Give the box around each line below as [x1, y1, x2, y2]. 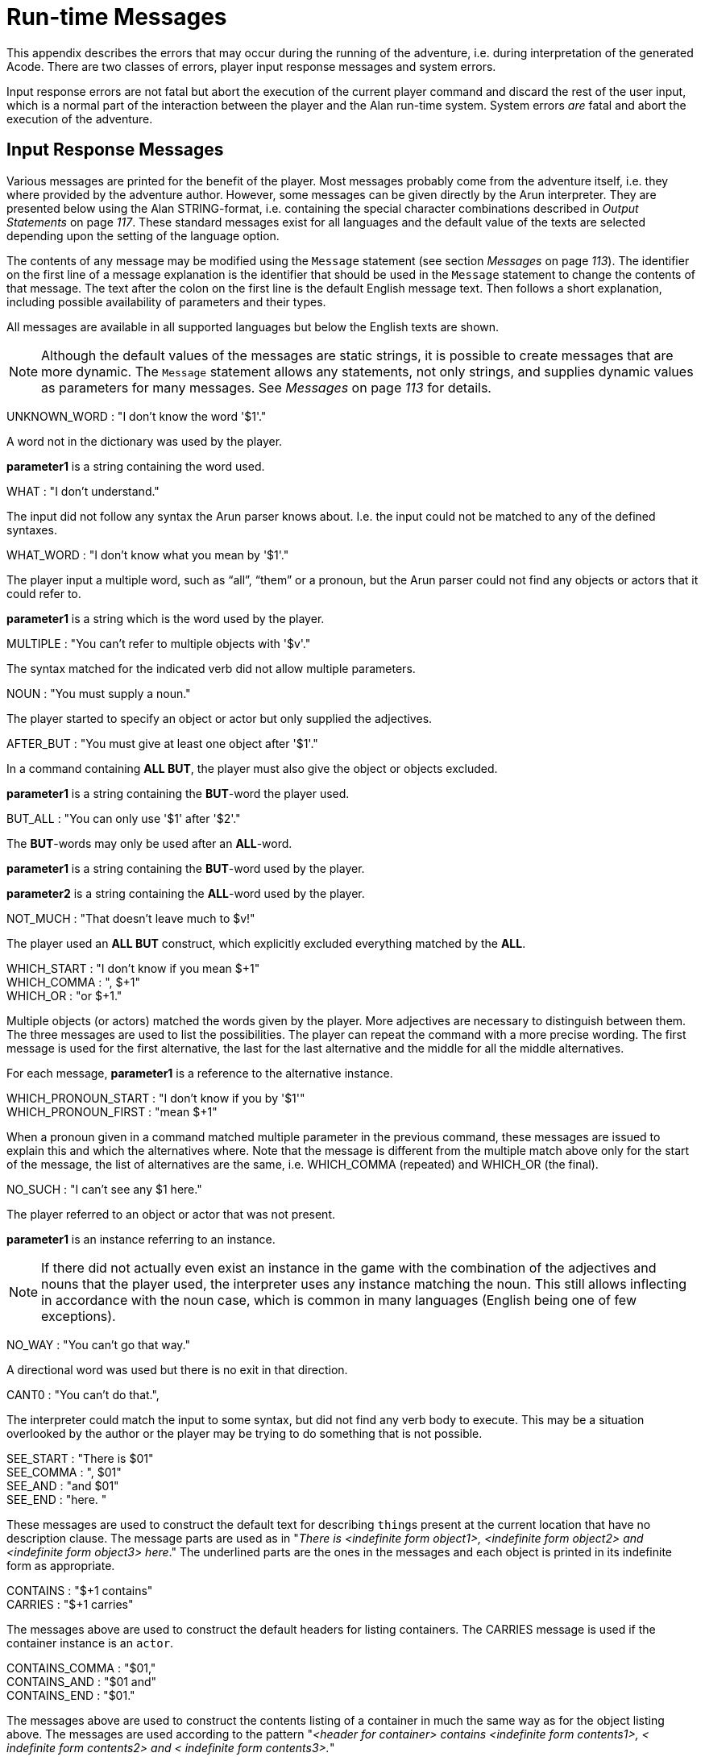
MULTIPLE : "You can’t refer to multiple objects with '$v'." [6, 636, 311, 650]
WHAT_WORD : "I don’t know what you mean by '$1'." [6, 547, 289, 562]
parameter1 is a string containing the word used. [6, 459, 265, 473]
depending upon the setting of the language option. [6, 228, 280, 243]
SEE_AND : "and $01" [6, 1478, 119, 1493]
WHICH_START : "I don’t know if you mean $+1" [6, 961, 260, 975]
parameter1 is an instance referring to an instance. [6, 1232, 276, 1246]
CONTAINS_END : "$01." [6, 1688, 135, 1702]
